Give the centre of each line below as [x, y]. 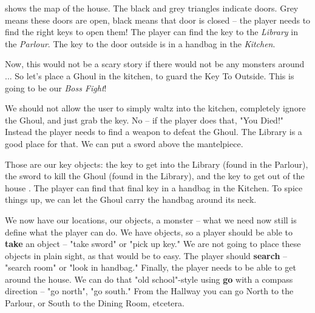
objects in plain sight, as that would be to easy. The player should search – [146, 255]
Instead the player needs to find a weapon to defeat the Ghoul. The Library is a [154, 132]
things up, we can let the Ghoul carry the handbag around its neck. [131, 199]
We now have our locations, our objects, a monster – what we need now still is [151, 219]
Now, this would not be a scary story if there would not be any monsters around [155, 64]
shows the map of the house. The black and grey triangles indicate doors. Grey [152, 8]
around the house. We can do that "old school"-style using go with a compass [149, 279]
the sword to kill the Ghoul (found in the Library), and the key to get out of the [155, 176]
